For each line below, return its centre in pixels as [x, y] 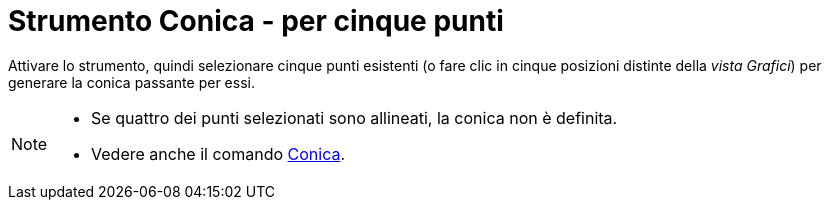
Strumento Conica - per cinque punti [256, 21]
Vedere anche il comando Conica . [218, 153]
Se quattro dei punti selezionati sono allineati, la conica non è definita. [354, 117]
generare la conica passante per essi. [131, 82]
